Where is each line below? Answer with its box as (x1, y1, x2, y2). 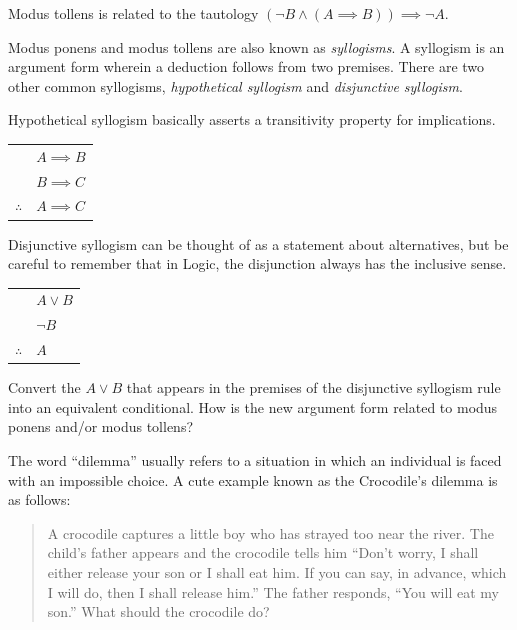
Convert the (8, 377, 81, 398)
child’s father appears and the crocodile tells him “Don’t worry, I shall (47, 542, 479, 563)
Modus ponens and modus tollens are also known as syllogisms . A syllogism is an (8, 36, 505, 57)
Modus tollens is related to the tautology (8, 3, 259, 23)
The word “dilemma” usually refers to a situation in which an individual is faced (8, 450, 502, 470)
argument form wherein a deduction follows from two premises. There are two (8, 56, 485, 77)
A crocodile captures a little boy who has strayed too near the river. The (47, 522, 494, 543)
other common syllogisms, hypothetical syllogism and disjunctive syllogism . (8, 75, 463, 96)
